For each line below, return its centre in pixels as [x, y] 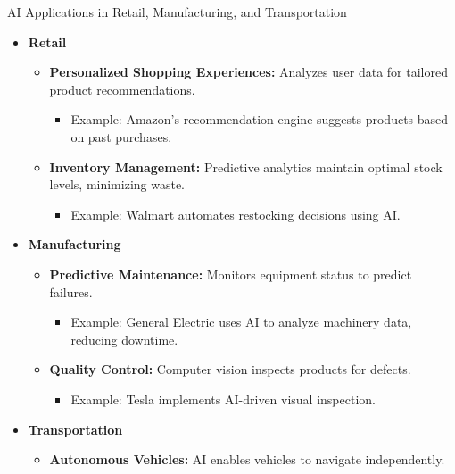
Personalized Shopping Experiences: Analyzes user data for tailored [248, 72]
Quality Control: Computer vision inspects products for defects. [230, 369]
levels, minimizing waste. [117, 184]
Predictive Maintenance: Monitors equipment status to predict [231, 274]
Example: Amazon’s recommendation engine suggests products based [260, 119]
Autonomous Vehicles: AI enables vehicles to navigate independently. [247, 459]
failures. [71, 291]
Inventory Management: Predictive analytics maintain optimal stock [246, 166]
